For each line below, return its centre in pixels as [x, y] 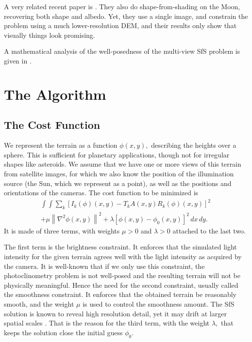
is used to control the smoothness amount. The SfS [159, 303]
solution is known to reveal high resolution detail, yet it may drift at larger [115, 313]
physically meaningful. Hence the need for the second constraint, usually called [121, 285]
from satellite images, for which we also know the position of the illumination [119, 173]
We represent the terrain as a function [61, 145]
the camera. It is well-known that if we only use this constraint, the [104, 266]
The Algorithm [55, 94]
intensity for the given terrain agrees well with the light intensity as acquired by [123, 256]
